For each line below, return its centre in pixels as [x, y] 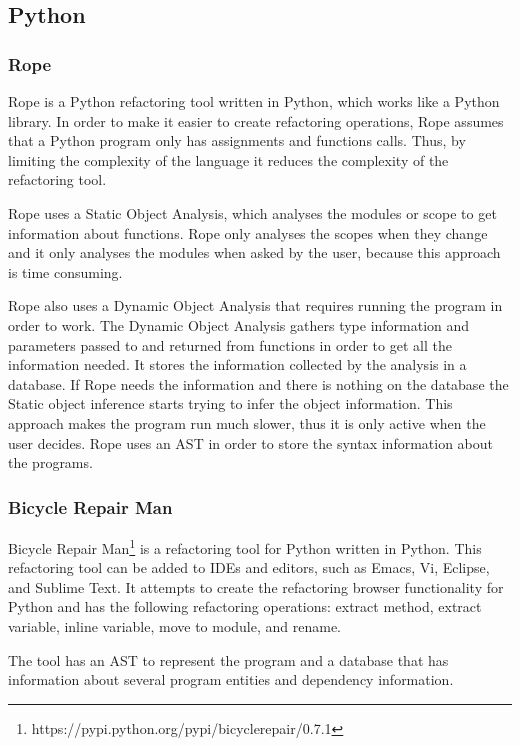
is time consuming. [65, 271]
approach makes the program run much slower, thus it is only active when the [247, 422]
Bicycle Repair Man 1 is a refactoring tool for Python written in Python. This [245, 546]
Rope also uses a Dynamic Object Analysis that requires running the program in [255, 305]
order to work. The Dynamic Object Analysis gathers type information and [239, 324]
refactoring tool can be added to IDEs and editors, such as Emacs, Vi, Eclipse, [249, 567]
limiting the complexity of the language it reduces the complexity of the [228, 159]
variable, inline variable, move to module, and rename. [175, 625]
